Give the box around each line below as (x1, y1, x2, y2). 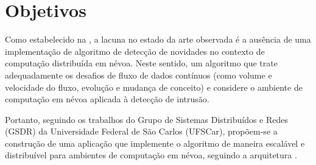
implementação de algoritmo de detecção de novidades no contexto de (5, 44, 265, 57)
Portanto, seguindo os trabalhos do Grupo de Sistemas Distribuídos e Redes (5, 113, 289, 125)
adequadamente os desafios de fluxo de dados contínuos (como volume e (5, 68, 272, 81)
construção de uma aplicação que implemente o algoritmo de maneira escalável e (5, 136, 305, 149)
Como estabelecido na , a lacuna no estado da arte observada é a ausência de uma (5, 33, 311, 46)
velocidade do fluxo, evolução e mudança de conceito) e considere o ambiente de (5, 80, 303, 93)
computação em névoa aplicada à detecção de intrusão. (5, 93, 209, 105)
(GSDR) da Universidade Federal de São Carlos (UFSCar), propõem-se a (5, 125, 278, 138)
